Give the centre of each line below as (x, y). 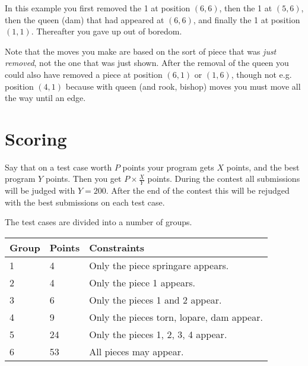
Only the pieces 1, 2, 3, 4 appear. (158, 335)
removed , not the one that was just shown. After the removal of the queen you (147, 63)
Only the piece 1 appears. (142, 283)
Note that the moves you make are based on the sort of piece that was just (141, 51)
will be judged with (40, 190)
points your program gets (168, 167)
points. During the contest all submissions (224, 179)
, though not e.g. (261, 74)
